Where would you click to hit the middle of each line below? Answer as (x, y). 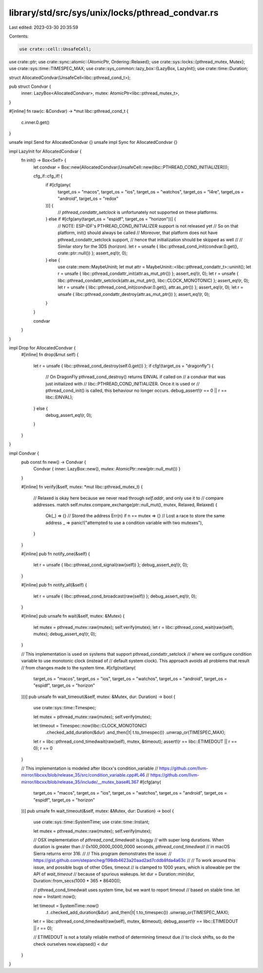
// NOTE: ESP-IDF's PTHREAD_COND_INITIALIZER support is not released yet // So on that (148, 226)
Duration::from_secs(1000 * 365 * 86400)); (77, 881)
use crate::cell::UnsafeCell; (55, 49)
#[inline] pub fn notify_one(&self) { (56, 554)
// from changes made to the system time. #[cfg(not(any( (78, 667)
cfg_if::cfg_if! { (48, 176)
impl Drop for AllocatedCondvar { (42, 348)
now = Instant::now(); (55, 896)
